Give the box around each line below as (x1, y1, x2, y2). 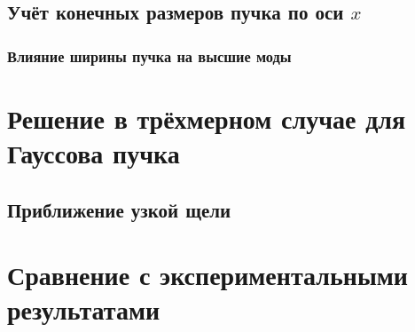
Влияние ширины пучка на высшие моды (7, 44, 292, 67)
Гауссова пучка (7, 135, 180, 170)
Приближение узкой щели (7, 195, 231, 223)
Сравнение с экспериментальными (7, 257, 408, 293)
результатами (7, 291, 161, 328)
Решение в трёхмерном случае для (7, 99, 406, 136)
